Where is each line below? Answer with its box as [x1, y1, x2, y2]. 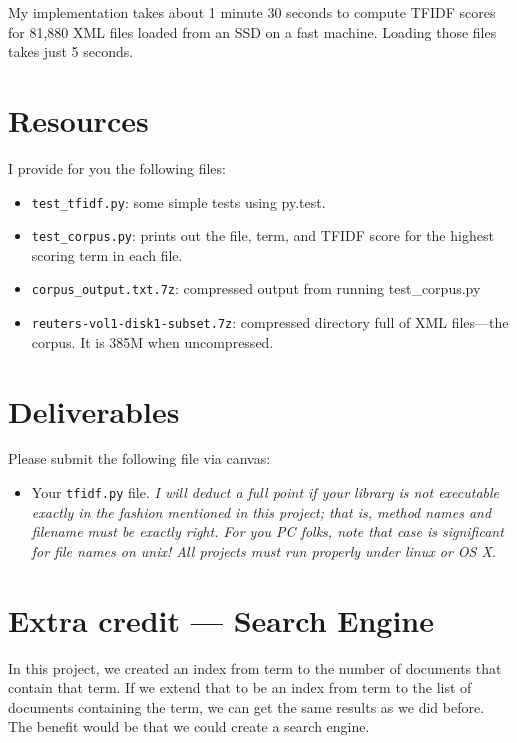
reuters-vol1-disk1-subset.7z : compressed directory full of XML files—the [31, 312, 509, 333]
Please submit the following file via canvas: [8, 448, 271, 469]
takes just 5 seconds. [8, 41, 134, 62]
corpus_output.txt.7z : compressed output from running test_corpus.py [31, 278, 481, 299]
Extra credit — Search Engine [8, 599, 434, 640]
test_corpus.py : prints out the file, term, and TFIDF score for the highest [31, 225, 494, 246]
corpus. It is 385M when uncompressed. [31, 331, 274, 352]
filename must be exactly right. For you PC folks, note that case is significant [31, 521, 504, 542]
